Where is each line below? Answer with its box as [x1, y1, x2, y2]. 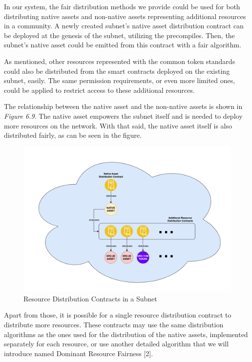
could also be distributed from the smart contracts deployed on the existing [4, 65, 230, 76]
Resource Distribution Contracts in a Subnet [23, 293, 157, 303]
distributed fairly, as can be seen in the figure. [4, 130, 142, 140]
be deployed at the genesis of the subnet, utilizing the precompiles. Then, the [4, 30, 235, 40]
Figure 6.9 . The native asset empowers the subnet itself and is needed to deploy [4, 110, 243, 121]
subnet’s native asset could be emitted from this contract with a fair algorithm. [4, 40, 241, 50]
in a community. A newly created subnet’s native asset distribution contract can [4, 21, 244, 31]
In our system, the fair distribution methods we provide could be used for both [4, 1, 240, 11]
